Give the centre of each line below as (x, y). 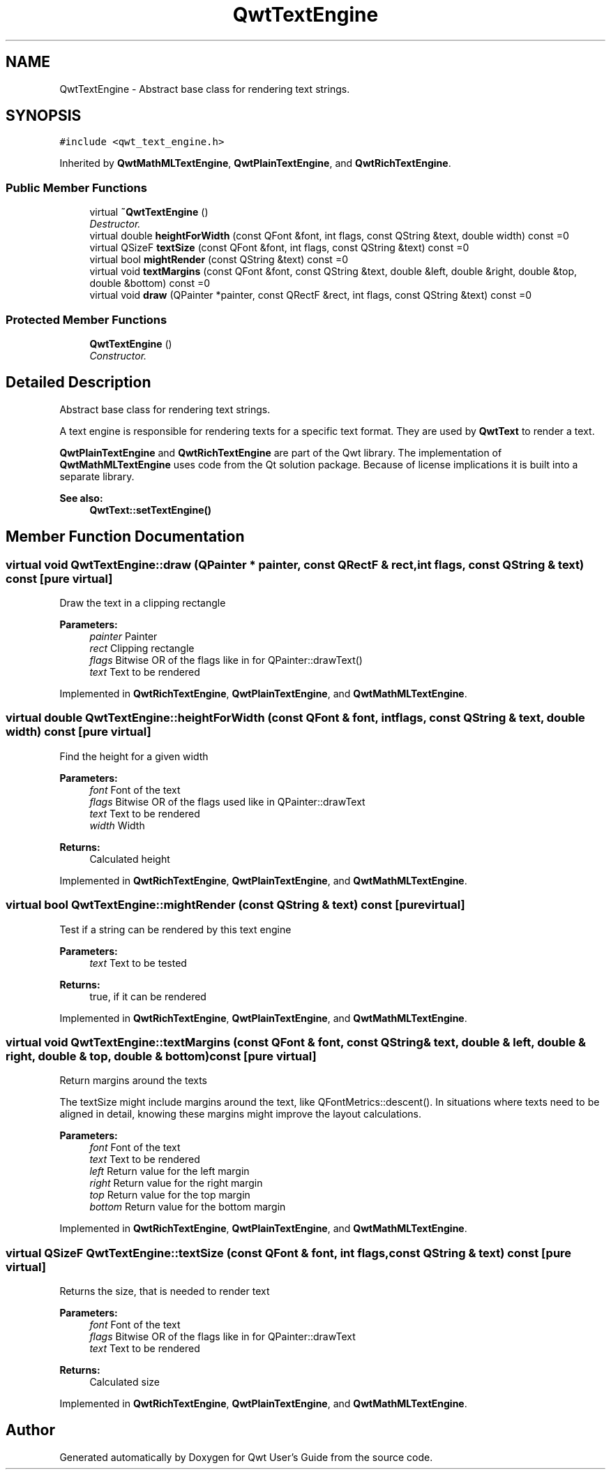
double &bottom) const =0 (150, 283)
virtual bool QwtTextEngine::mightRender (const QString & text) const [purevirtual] (235, 905)
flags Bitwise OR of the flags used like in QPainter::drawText (227, 801)
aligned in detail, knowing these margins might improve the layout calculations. (241, 1114)
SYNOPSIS (44, 116)
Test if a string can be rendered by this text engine (175, 929)
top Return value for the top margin (170, 1195)
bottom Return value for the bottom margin (188, 1207)
